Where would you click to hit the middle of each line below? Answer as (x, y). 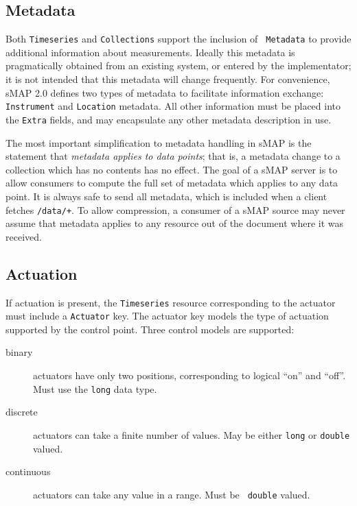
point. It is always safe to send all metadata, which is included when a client (166, 196)
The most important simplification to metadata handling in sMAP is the (159, 142)
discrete (22, 412)
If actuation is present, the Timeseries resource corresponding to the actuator (171, 302)
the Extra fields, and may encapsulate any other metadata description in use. (169, 119)
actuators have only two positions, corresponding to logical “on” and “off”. (189, 375)
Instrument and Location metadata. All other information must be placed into (173, 106)
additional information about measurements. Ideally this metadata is (150, 52)
